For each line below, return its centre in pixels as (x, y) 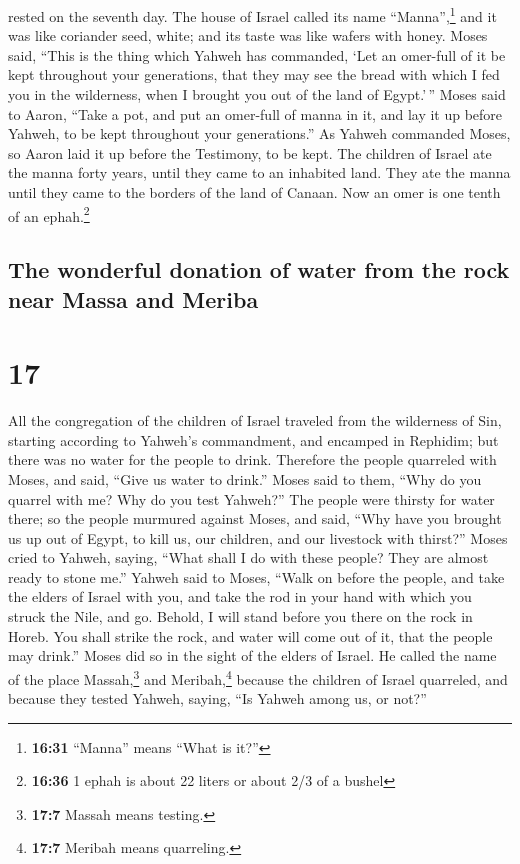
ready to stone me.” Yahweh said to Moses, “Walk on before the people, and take (256, 576)
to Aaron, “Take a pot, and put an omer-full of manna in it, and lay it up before (255, 113)
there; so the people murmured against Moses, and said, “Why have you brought (255, 518)
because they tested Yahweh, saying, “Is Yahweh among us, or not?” (217, 698)
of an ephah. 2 (49, 214)
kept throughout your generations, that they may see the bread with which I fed (254, 74)
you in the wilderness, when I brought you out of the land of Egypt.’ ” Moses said (257, 94)
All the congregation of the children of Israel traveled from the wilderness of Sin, (255, 420)
